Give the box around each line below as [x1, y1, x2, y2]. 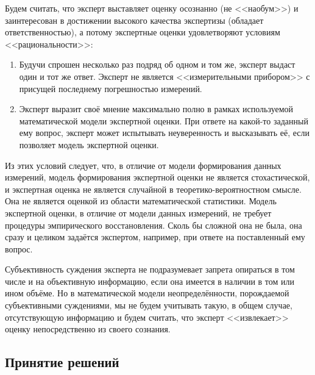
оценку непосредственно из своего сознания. [5, 323, 171, 335]
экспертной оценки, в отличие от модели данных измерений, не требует [5, 206, 272, 219]
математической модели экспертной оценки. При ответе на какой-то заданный [19, 114, 308, 127]
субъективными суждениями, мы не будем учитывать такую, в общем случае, [5, 299, 292, 312]
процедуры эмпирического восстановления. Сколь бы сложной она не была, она [5, 218, 302, 231]
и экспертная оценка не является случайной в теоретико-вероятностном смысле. [5, 182, 302, 195]
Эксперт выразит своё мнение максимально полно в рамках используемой [19, 102, 294, 115]
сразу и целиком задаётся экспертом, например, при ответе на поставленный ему [5, 230, 305, 243]
